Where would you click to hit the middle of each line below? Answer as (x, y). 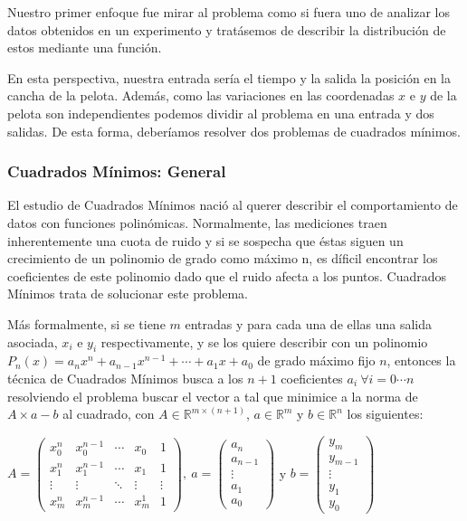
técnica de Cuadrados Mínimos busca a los (125, 378)
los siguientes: (385, 414)
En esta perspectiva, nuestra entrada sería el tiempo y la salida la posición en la (229, 77)
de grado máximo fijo (316, 360)
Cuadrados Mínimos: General (117, 171)
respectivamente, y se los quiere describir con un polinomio (264, 341)
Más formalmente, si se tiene (86, 323)
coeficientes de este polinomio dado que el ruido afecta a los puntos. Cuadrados (227, 275)
